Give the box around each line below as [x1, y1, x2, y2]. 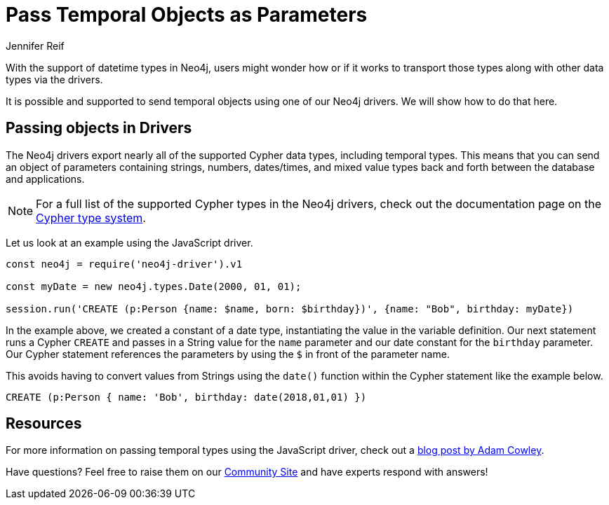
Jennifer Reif [6, 39, 65, 52]
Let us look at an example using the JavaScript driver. [6, 236, 253, 249]
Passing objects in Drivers [6, 119, 192, 137]
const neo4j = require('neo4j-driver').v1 [6, 258, 243, 270]
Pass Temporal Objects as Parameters [6, 3, 368, 27]
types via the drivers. [6, 73, 103, 85]
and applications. [6, 172, 85, 185]
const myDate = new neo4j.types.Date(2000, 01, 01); [6, 280, 302, 292]
